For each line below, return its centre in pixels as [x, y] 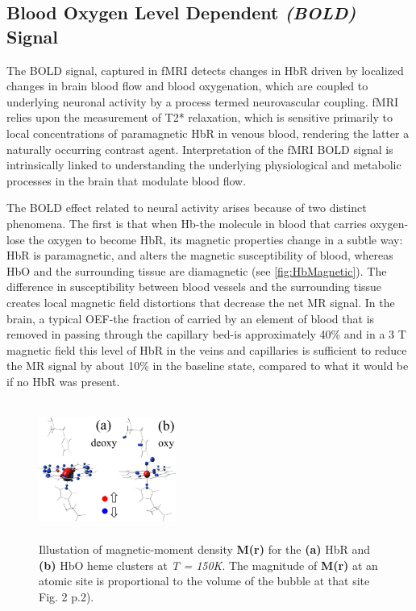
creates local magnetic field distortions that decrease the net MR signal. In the [201, 302]
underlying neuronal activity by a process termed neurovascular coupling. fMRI [203, 101]
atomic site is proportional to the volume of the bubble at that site [204, 581]
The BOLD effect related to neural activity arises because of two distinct [187, 208]
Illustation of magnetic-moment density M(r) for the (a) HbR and [205, 549]
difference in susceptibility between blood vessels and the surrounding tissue [194, 287]
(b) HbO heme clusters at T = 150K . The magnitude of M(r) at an [208, 565]
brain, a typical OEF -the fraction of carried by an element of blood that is [191, 318]
